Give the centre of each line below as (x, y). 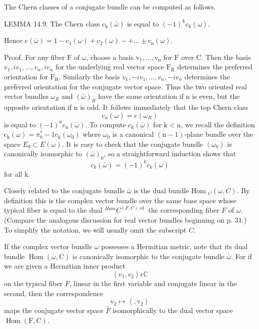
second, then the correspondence (54, 293)
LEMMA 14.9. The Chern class (52, 23)
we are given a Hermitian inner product (65, 266)
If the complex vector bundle (48, 246)
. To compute (105, 124)
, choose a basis (110, 57)
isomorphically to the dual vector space (173, 310)
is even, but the (216, 96)
